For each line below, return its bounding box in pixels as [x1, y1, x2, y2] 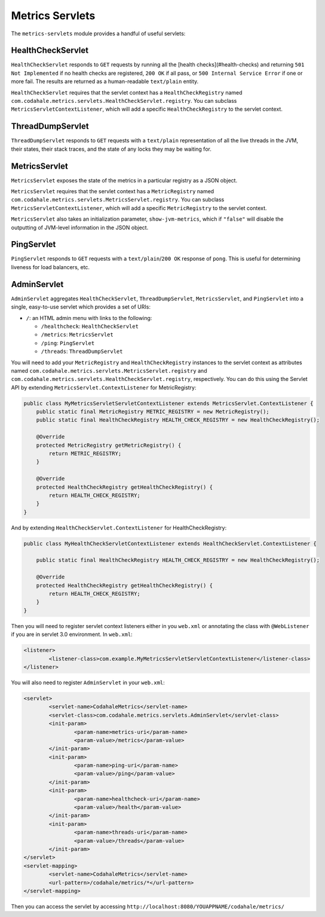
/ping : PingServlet [41, 339, 95, 346]
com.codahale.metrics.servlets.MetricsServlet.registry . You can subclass [11, 196, 225, 203]
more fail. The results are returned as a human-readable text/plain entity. [11, 78, 199, 85]
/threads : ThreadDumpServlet [41, 348, 123, 355]
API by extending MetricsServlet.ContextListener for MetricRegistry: [11, 383, 197, 391]
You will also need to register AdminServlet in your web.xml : [11, 679, 165, 686]
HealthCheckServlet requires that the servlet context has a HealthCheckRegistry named [11, 89, 243, 96]
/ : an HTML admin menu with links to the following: [26, 314, 152, 321]
